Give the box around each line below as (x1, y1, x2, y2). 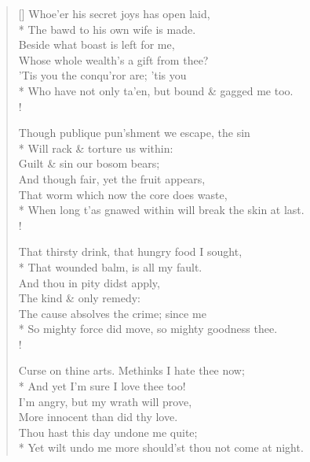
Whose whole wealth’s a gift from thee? (18, 51, 209, 68)
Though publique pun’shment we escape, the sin (18, 124, 250, 141)
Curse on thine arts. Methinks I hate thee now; (18, 362, 245, 379)
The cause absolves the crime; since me (18, 305, 206, 321)
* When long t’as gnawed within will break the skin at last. (18, 201, 305, 218)
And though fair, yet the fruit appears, (18, 170, 206, 187)
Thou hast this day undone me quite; (18, 423, 198, 440)
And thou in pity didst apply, (18, 274, 160, 290)
